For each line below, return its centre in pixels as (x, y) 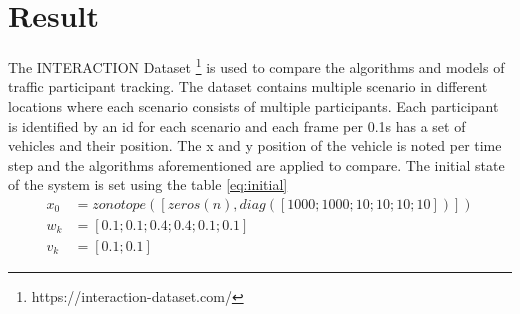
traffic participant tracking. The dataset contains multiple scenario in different (248, 86)
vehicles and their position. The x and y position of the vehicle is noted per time (255, 145)
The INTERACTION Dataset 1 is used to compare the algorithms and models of (256, 65)
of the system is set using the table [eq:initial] (148, 184)
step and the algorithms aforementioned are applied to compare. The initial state (256, 164)
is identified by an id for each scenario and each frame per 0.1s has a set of (237, 125)
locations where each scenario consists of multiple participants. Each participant (253, 105)
